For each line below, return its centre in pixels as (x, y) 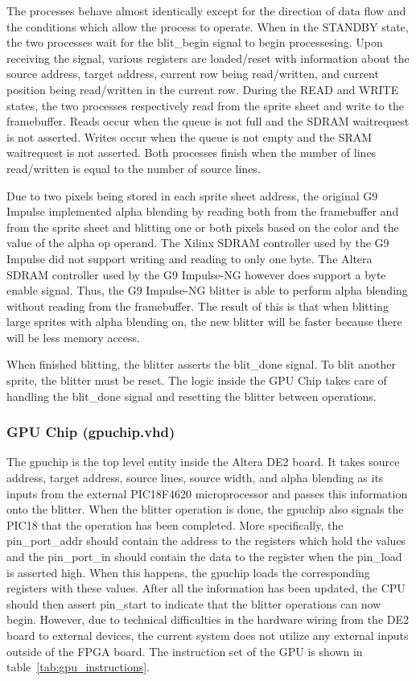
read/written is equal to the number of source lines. (134, 168)
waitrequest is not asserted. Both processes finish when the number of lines (192, 153)
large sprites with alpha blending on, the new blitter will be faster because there (204, 322)
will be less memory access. (73, 337)
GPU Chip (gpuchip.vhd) (91, 432)
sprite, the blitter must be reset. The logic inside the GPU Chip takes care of (197, 380)
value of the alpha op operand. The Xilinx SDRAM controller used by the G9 (198, 243)
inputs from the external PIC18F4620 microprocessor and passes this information (207, 493)
